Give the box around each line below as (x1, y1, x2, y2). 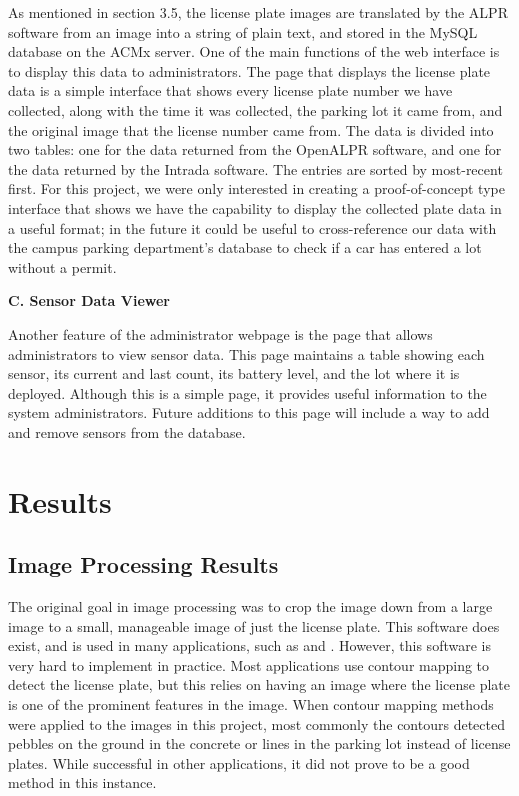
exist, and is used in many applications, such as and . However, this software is (8, 635, 491, 656)
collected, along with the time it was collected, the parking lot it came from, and (8, 99, 503, 120)
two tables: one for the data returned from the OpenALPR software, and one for (8, 139, 502, 160)
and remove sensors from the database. (8, 421, 246, 442)
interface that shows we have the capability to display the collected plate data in (8, 197, 502, 218)
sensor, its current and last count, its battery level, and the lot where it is (8, 363, 460, 384)
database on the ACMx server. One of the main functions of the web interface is (8, 41, 500, 62)
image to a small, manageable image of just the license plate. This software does (8, 615, 500, 636)
